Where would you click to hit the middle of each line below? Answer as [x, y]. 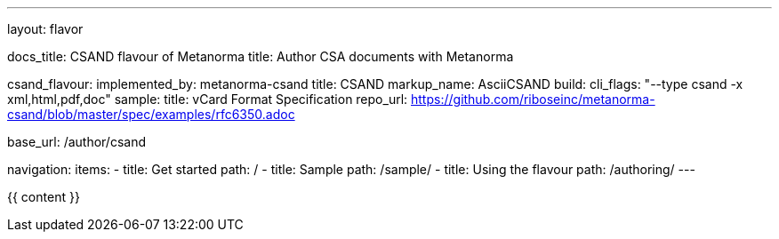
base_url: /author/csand [77, 142]
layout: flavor [45, 29]
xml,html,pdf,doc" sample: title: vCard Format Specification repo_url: [208, 99]
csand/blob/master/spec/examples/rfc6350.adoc [151, 114]
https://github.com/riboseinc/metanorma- [533, 99]
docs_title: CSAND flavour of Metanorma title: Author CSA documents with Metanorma [261, 56]
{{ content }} [44, 197]
